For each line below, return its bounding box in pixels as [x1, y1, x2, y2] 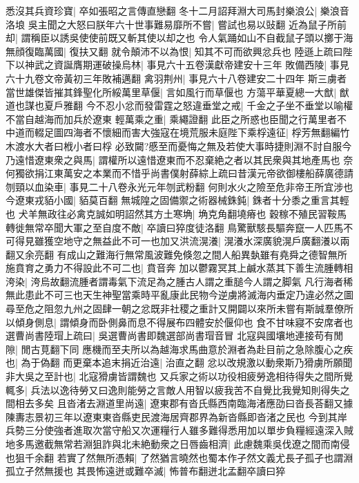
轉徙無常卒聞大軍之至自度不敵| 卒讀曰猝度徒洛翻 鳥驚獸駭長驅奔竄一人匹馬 [6, 220, 344, 234]
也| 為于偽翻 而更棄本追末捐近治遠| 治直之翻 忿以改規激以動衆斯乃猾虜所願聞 [6, 355, 353, 370]
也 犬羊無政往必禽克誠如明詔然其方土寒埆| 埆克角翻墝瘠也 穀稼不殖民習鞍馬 [6, 206, 347, 220]
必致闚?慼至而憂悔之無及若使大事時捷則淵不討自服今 [115, 138, 352, 153]
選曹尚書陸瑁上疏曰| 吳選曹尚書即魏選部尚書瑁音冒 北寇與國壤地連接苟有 [6, 328, 334, 343]
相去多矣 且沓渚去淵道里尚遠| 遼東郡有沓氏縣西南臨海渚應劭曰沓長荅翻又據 [14, 396, 353, 410]
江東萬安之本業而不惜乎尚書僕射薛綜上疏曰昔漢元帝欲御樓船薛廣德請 [43, 166, 353, 180]
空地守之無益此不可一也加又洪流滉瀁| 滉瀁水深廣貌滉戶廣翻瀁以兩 [53, 234, 350, 248]
